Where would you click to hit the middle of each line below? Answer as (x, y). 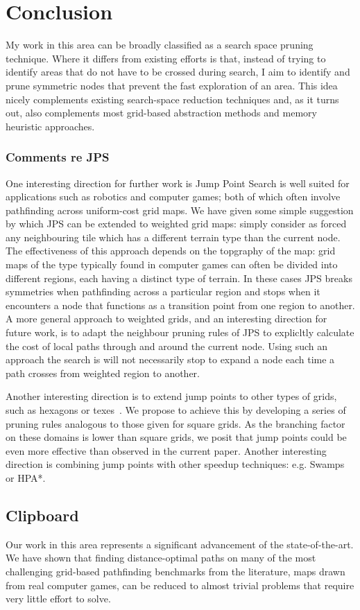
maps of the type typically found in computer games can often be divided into (172, 264)
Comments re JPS (58, 157)
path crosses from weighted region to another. (103, 373)
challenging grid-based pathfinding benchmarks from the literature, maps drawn (175, 571)
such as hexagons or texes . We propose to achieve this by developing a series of (176, 410)
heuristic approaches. (50, 126)
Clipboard (42, 515)
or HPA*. (26, 477)
